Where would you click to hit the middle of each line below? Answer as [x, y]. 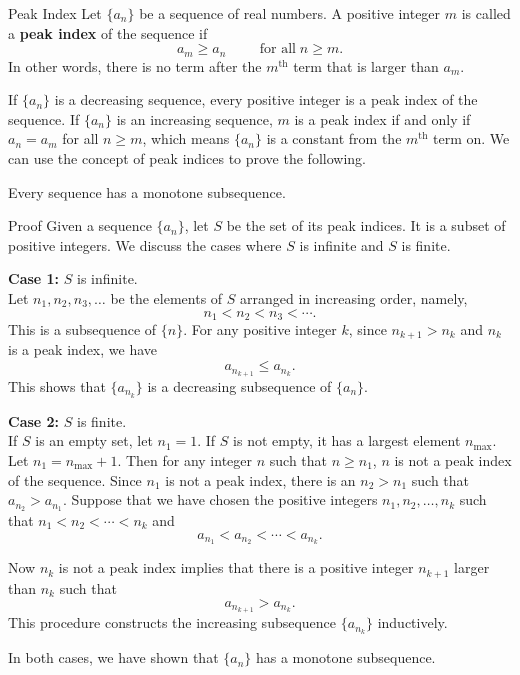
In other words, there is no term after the [135, 65]
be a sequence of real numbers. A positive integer [290, 13]
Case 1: [34, 278]
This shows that [57, 385]
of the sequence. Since [75, 479]
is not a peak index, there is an [260, 479]
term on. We [471, 138]
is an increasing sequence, [194, 118]
